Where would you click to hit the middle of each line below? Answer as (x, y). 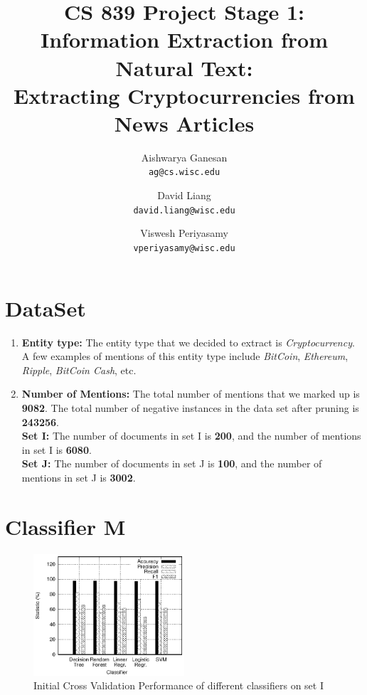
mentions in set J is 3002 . (79, 477)
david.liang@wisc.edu (184, 210)
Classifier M (65, 526)
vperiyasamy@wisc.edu (184, 248)
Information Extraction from (184, 39)
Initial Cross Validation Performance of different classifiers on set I (179, 685)
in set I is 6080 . (57, 449)
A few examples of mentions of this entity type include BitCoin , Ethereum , (185, 356)
